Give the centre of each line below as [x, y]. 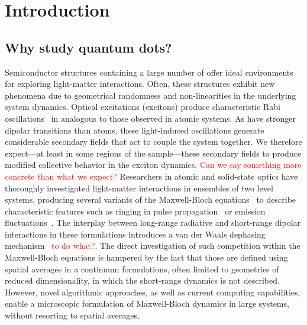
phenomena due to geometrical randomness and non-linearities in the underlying [151, 95]
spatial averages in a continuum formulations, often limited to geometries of [142, 269]
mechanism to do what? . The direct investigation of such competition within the [153, 246]
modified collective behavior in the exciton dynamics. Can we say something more [153, 165]
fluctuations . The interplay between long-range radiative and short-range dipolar [153, 222]
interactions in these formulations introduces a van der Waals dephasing [135, 234]
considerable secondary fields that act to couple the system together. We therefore [153, 142]
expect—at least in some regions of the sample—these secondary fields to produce [153, 153]
